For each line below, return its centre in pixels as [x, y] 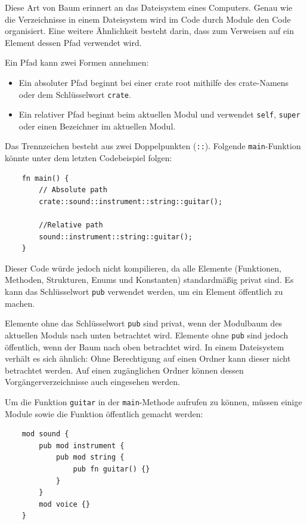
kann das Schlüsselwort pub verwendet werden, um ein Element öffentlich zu [144, 292]
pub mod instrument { [82, 446]
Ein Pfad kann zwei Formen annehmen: [77, 62]
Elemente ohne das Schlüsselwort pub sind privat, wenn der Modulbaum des [144, 323]
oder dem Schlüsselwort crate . [75, 94]
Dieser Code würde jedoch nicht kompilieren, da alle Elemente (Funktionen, [143, 268]
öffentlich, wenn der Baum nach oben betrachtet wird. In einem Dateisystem [145, 346]
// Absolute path [73, 190]
